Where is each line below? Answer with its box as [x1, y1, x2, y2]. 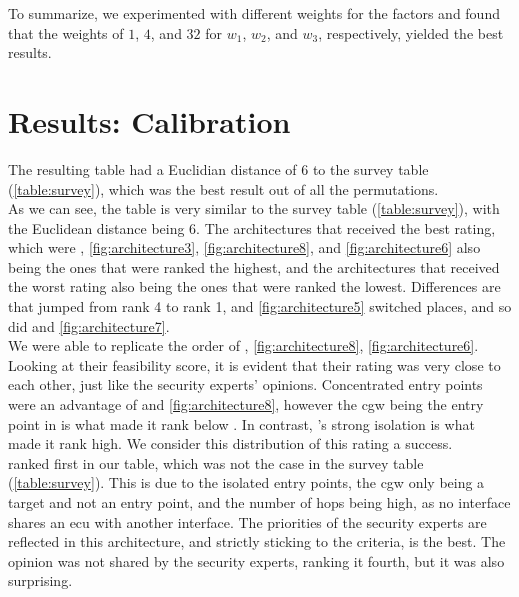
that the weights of [8, 22, 124, 43]
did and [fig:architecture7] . [8, 315, 170, 336]
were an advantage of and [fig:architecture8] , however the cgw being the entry [8, 394, 484, 415]
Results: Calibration [8, 100, 291, 141]
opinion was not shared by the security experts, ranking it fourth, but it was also [8, 550, 505, 571]
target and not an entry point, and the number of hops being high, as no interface [8, 492, 511, 512]
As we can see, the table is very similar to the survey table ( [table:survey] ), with [8, 198, 500, 219]
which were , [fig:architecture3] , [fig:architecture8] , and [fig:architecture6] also [8, 237, 481, 258]
